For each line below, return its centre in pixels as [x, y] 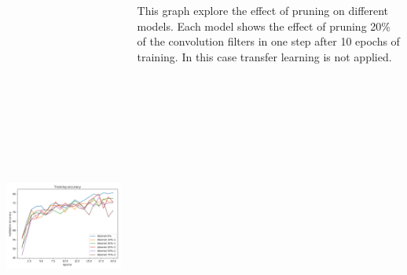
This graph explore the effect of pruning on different [263, 10]
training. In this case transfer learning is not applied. [264, 56]
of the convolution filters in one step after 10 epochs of [268, 41]
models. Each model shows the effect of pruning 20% [264, 26]
